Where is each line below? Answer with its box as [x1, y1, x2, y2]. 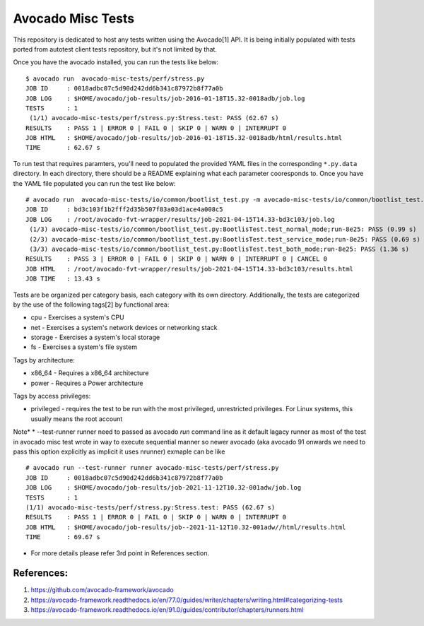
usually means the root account [30, 414, 123, 423]
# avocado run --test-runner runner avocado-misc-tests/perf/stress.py [25, 463, 279, 472]
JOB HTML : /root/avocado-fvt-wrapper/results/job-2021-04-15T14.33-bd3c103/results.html [25, 265, 353, 273]
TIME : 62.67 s [25, 143, 100, 152]
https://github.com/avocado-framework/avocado [30, 586, 174, 594]
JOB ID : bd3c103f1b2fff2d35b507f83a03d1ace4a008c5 [25, 206, 223, 213]
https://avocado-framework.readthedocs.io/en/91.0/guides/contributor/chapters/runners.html [30, 606, 304, 614]
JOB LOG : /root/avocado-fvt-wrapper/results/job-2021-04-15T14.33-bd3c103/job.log [25, 215, 335, 223]
